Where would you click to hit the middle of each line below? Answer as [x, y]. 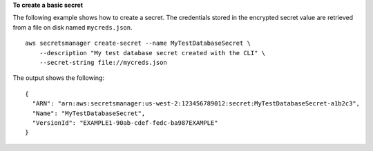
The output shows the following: [59, 78]
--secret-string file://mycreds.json [103, 62]
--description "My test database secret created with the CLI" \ [152, 53]
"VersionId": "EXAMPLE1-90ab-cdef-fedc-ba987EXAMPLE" [125, 123]
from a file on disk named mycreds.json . [73, 27]
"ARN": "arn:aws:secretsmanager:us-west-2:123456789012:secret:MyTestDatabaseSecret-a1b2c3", [196, 104]
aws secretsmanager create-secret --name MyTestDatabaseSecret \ [138, 43]
